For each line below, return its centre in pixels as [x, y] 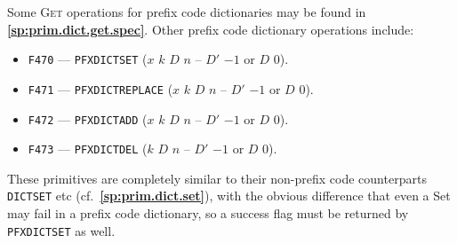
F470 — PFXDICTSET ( [88, 59]
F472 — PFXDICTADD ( [88, 118]
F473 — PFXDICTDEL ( [88, 149]
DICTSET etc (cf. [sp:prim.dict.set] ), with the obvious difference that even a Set [229, 196]
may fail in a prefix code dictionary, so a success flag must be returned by [208, 213]
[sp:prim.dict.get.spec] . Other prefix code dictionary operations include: [211, 29]
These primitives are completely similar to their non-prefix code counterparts [217, 178]
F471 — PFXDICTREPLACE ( [100, 88]
